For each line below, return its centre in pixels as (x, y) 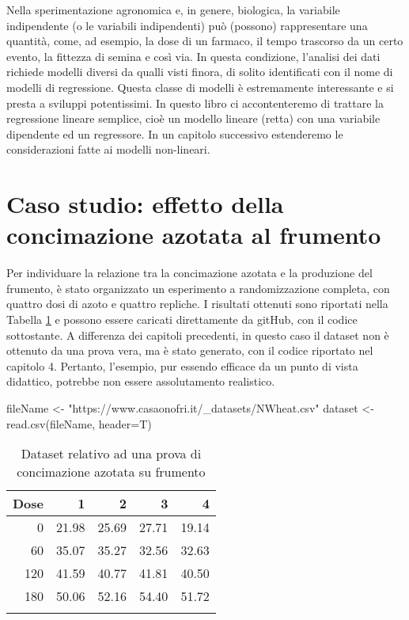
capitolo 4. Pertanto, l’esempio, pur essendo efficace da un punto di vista (182, 365)
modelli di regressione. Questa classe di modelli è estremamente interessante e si (200, 87)
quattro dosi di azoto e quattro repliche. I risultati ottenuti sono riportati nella (197, 304)
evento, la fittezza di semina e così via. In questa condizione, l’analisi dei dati (193, 56)
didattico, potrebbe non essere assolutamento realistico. (141, 381)
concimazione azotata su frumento (111, 472)
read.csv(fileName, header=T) (79, 423)
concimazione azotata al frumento (194, 235)
